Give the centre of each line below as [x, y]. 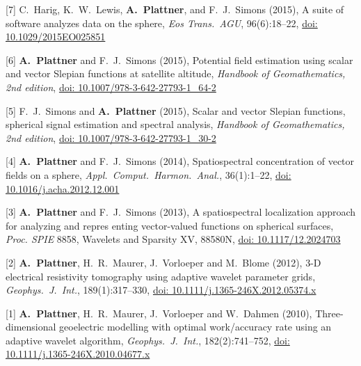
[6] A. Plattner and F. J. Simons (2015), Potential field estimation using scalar [179, 59]
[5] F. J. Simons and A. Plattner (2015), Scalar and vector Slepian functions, [176, 110]
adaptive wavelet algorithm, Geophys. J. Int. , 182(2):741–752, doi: [148, 340]
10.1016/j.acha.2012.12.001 [63, 188]
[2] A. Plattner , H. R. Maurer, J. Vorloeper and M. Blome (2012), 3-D [163, 262]
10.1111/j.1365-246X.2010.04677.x [78, 354]
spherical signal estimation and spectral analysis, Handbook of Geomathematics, [175, 124]
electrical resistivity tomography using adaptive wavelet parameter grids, [161, 276]
